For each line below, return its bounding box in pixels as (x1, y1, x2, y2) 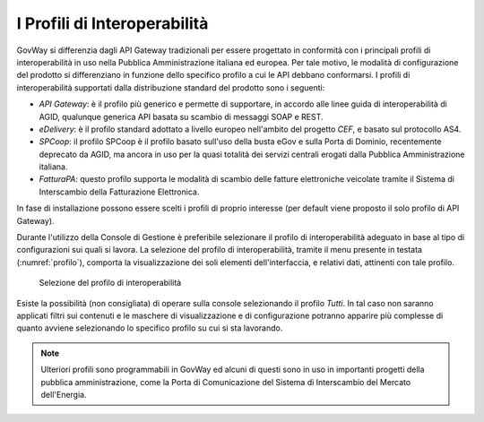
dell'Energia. (40, 389, 87, 400)
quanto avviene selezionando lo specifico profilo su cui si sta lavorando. (16, 323, 283, 333)
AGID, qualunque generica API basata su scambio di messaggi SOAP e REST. (39, 111, 324, 122)
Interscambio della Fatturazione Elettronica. (39, 186, 200, 197)
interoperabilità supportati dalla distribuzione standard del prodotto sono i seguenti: (16, 82, 325, 93)
